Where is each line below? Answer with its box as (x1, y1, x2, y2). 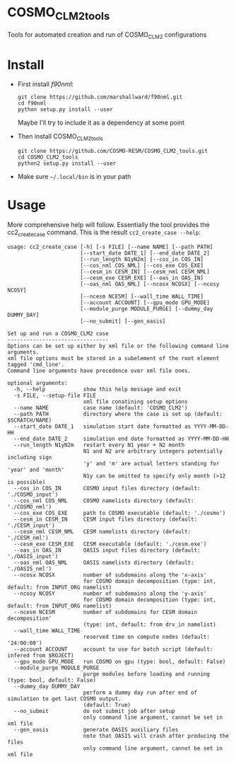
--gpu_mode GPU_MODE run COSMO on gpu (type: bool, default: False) (13, 658, 226, 665)
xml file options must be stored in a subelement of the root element (7, 354, 220, 361)
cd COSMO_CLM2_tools (17, 154, 78, 161)
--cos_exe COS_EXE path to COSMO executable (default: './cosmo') (13, 509, 226, 516)
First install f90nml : (17, 80, 74, 88)
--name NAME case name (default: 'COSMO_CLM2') (13, 404, 189, 411)
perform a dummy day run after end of (83, 689, 198, 696)
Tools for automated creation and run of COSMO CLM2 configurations (7, 30, 207, 40)
